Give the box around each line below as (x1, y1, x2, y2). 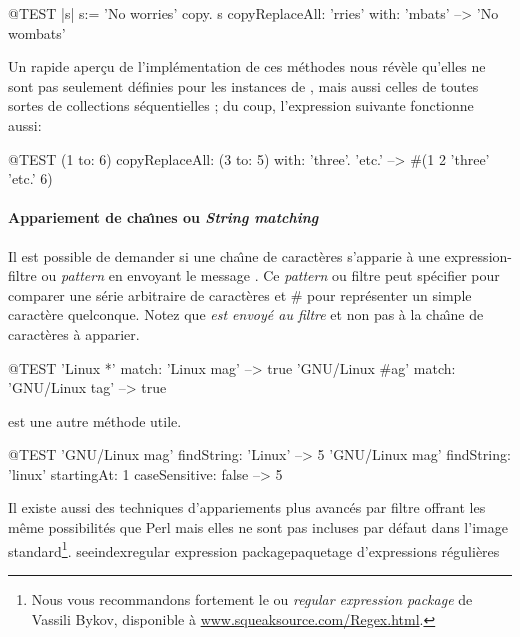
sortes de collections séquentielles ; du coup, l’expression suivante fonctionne (8, 95, 474, 116)
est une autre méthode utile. (8, 410, 182, 431)
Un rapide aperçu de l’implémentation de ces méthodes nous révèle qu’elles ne (8, 56, 486, 77)
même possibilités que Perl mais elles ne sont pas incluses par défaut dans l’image (8, 517, 508, 538)
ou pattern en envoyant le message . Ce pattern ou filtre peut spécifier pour (41, 265, 500, 286)
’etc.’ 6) (8, 168, 53, 189)
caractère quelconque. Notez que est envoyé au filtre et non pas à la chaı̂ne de (8, 304, 484, 325)
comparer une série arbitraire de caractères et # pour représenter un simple (8, 284, 472, 305)
